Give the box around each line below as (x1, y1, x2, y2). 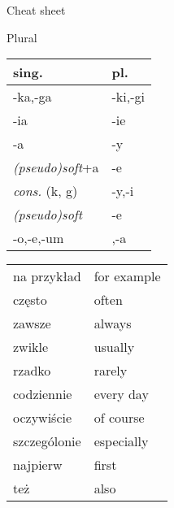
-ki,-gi (111, 87, 145, 106)
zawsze (13, 314, 51, 333)
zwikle (13, 337, 49, 357)
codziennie (13, 384, 72, 404)
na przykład (13, 267, 81, 286)
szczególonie (13, 432, 81, 451)
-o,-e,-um (13, 228, 64, 248)
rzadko (13, 361, 51, 380)
